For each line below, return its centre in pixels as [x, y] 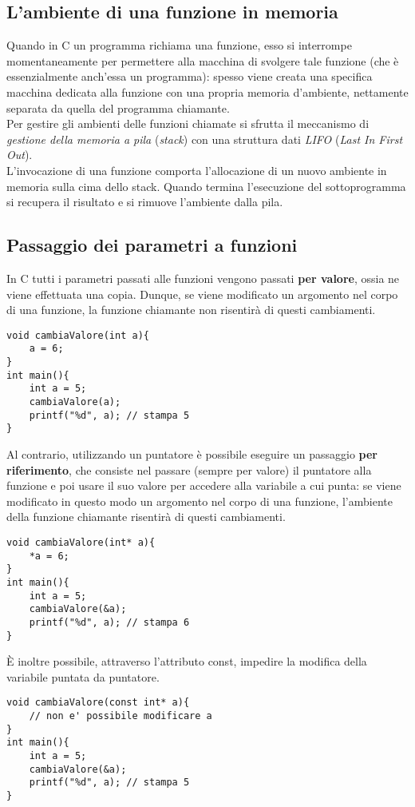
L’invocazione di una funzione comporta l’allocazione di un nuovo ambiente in [197, 170]
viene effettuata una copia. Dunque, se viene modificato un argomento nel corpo [202, 294]
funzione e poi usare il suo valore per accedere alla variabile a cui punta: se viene [204, 485]
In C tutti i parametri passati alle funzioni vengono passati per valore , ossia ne [203, 278]
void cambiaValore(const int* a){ [98, 703]
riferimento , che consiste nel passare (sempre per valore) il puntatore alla [189, 469]
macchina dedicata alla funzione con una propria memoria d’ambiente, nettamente [207, 91]
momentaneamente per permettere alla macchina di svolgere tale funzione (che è [203, 60]
